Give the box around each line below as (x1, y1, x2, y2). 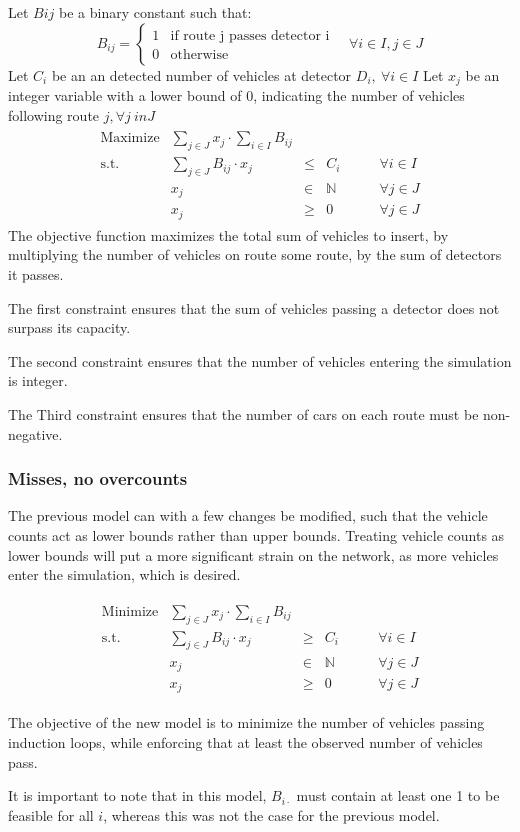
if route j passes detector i (170, 28, 330, 43)
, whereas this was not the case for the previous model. (103, 804, 440, 825)
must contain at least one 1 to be (296, 785, 500, 806)
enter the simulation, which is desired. (8, 564, 241, 585)
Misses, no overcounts (8, 466, 188, 491)
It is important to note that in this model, (8, 785, 267, 806)
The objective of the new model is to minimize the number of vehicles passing (8, 712, 485, 733)
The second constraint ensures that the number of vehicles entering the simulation (8, 350, 512, 371)
